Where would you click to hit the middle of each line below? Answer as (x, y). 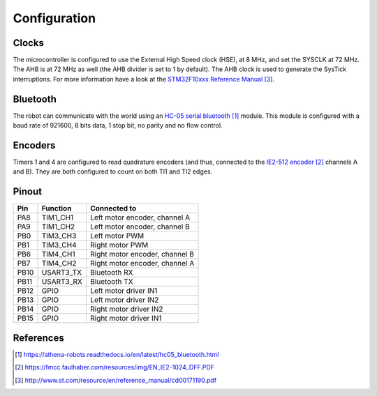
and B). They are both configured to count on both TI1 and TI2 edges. (113, 172)
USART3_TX (62, 273)
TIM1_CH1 (58, 218)
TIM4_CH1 (58, 254)
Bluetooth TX (111, 282)
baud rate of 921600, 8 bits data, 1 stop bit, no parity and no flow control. (118, 125)
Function (57, 208)
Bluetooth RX (111, 273)
